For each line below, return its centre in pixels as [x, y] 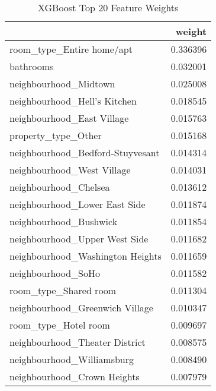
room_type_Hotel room [60, 325]
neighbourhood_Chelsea [60, 187]
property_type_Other [56, 135]
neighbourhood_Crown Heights [75, 376]
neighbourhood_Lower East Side [78, 204]
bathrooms [32, 66]
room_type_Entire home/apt [71, 49]
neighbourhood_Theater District [78, 342]
